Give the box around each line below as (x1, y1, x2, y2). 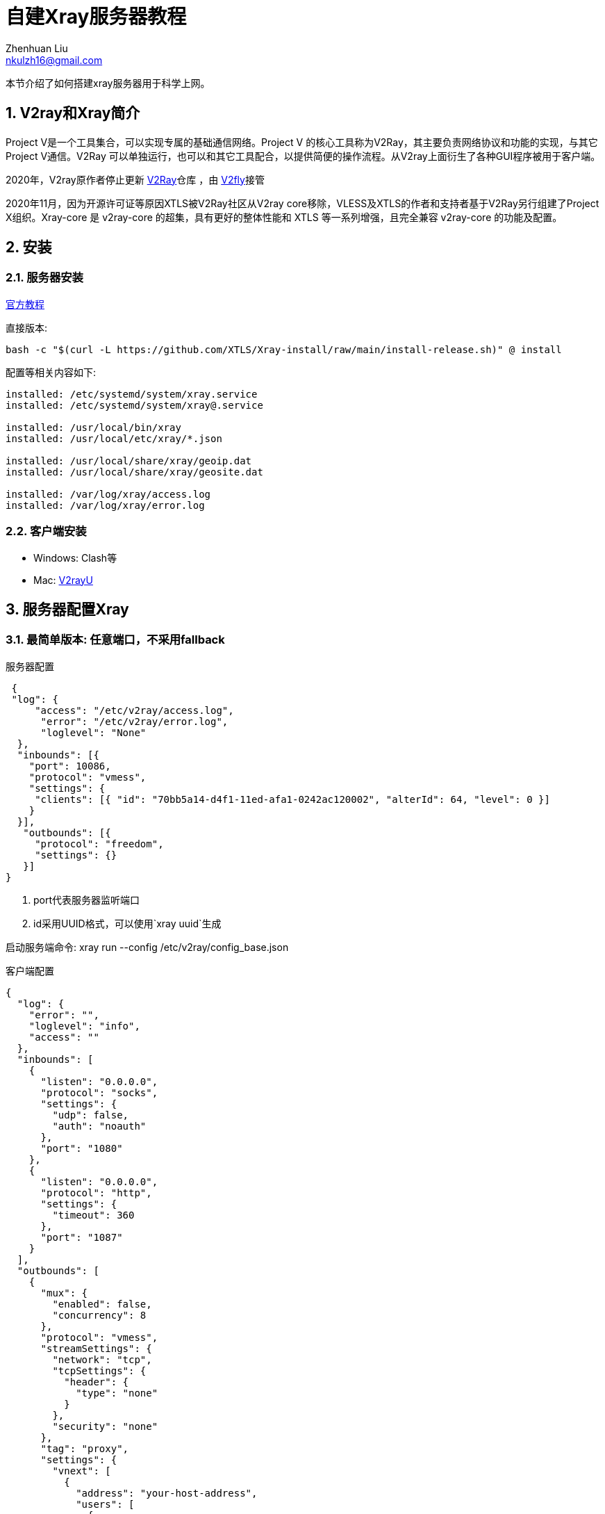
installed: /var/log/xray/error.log (6, 499, 205, 511)
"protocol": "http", (40, 1187, 152, 1198)
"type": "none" (76, 1387, 158, 1399)
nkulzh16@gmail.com (6, 54, 103, 66)
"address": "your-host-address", (76, 1487, 258, 1499)
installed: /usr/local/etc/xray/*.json (6, 432, 222, 444)
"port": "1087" (40, 1231, 123, 1243)
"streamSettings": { (40, 1342, 152, 1354)
